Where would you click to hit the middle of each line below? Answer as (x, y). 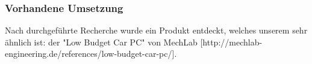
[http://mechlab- (231, 42)
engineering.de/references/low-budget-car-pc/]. (91, 54)
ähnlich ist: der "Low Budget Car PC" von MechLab (101, 42)
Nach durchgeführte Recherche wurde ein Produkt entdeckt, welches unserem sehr (156, 30)
